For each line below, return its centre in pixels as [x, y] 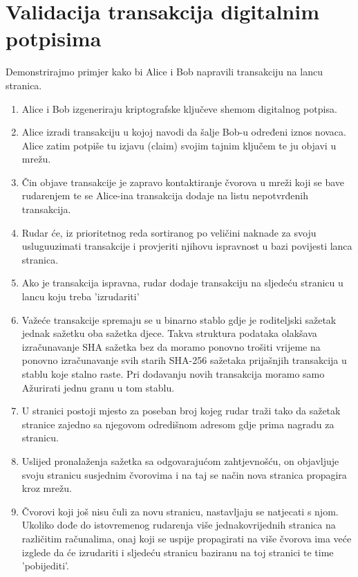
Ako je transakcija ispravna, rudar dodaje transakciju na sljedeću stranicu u [182, 283]
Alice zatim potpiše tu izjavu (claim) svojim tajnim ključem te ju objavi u [179, 145]
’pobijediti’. [45, 566]
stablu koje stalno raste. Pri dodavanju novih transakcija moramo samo [173, 374]
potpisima [54, 38]
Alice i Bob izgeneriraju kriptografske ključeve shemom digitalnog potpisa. [179, 108]
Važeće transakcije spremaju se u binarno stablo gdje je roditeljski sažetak [179, 319]
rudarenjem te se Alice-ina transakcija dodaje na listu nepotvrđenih [165, 195]
